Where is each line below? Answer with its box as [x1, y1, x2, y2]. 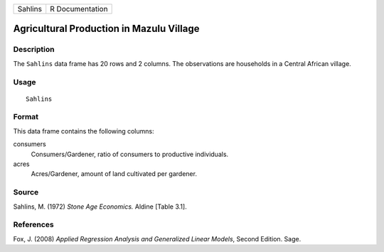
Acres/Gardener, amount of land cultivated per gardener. [31, 170, 197, 178]
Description [13, 45, 55, 55]
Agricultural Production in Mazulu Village [13, 23, 200, 35]
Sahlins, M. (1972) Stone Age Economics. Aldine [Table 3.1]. [13, 202, 188, 211]
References [13, 220, 54, 230]
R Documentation [50, 4, 108, 13]
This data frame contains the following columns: [13, 126, 154, 135]
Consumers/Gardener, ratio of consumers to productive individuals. [31, 150, 229, 158]
